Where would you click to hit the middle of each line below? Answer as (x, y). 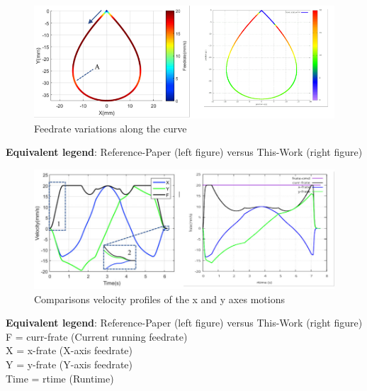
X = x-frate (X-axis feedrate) (69, 350)
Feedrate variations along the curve (111, 128)
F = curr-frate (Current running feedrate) (97, 336)
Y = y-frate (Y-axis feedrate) (69, 364)
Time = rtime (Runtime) (60, 378)
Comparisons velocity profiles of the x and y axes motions (159, 299)
